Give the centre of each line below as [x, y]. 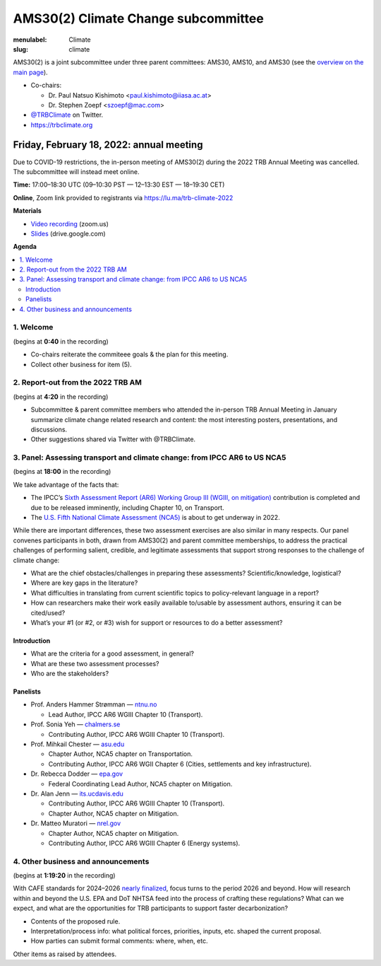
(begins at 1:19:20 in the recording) [64, 875]
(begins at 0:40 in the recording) [61, 341]
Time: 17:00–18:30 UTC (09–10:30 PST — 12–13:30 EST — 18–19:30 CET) [119, 185]
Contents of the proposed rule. [75, 921]
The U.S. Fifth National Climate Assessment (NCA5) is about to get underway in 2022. [155, 517]
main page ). [31, 72]
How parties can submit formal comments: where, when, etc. [119, 941]
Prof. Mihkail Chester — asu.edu [78, 744]
